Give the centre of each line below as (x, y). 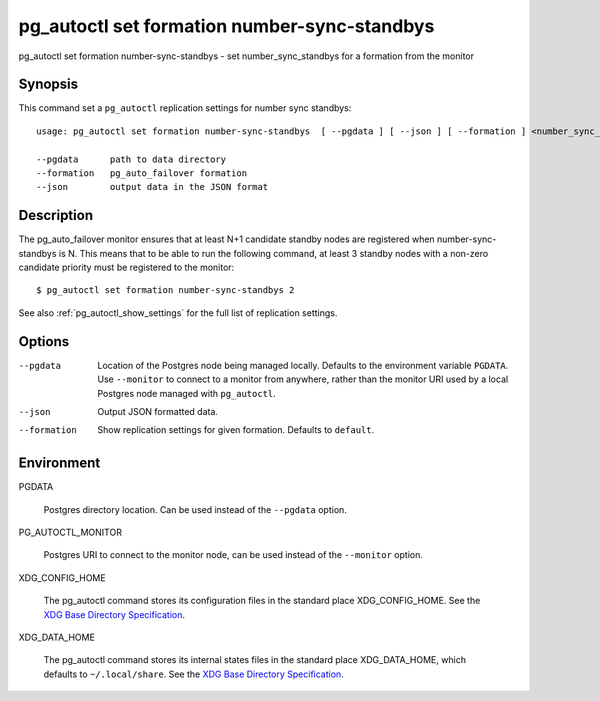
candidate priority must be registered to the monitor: (126, 267)
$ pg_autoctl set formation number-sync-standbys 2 (165, 290)
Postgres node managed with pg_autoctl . (187, 393)
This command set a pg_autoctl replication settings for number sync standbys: (185, 108)
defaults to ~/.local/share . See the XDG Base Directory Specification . (193, 674)
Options (44, 341)
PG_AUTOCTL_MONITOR (70, 532)
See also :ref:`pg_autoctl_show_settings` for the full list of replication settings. (178, 312)
